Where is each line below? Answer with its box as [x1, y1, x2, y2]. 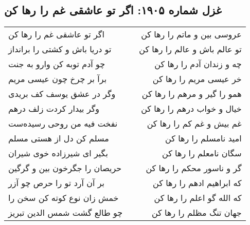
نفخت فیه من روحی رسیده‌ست [8, 117, 118, 130]
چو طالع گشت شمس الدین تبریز [8, 207, 123, 219]
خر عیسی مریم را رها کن [152, 73, 242, 85]
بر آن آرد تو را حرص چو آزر [8, 177, 105, 189]
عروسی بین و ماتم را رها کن [141, 28, 242, 40]
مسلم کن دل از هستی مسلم [8, 132, 109, 145]
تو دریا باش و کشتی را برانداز [8, 43, 112, 55]
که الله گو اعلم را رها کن [154, 192, 242, 204]
